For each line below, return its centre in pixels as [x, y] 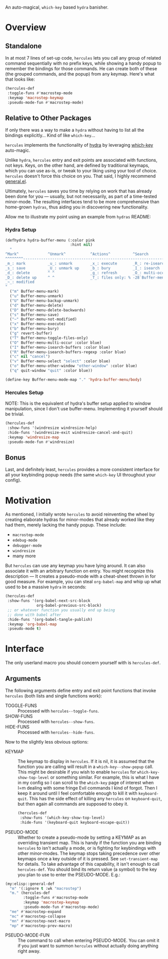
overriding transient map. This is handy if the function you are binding [89, 843]
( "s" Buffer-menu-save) [34, 315]
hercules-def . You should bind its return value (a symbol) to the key [87, 869]
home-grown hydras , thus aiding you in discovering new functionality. [77, 207]
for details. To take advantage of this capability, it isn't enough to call [89, 864]
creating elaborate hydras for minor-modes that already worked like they [80, 520]
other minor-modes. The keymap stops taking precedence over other [89, 853]
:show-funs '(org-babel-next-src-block [49, 601]
